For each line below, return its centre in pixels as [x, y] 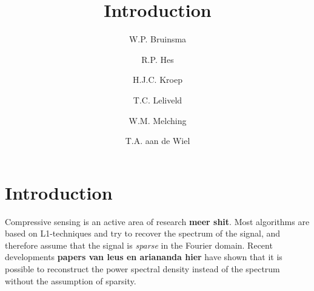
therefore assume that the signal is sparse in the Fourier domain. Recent [139, 245]
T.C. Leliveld [158, 100]
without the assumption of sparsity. [71, 280]
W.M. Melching [158, 120]
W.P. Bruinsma [158, 39]
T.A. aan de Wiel [158, 141]
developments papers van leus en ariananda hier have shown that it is [144, 257]
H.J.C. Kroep [158, 80]
